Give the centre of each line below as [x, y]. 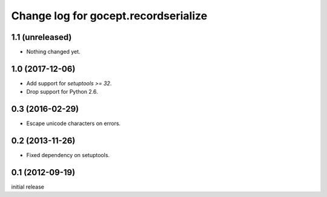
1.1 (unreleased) [41, 37]
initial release [28, 187]
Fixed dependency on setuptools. [68, 155]
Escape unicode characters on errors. [74, 123]
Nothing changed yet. [54, 52]
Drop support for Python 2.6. [62, 92]
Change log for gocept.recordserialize [109, 16]
